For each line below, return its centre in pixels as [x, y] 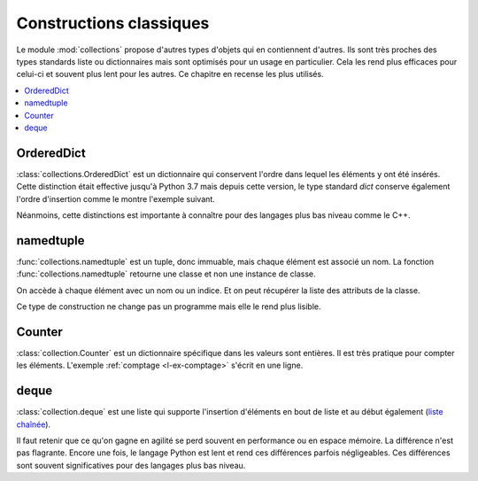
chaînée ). [34, 424]
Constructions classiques [113, 23]
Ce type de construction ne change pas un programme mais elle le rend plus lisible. [169, 306]
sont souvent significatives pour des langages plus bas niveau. [131, 465]
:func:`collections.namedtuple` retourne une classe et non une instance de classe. [166, 274]
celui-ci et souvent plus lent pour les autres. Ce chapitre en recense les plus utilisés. [170, 74]
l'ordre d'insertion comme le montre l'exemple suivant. [116, 198]
